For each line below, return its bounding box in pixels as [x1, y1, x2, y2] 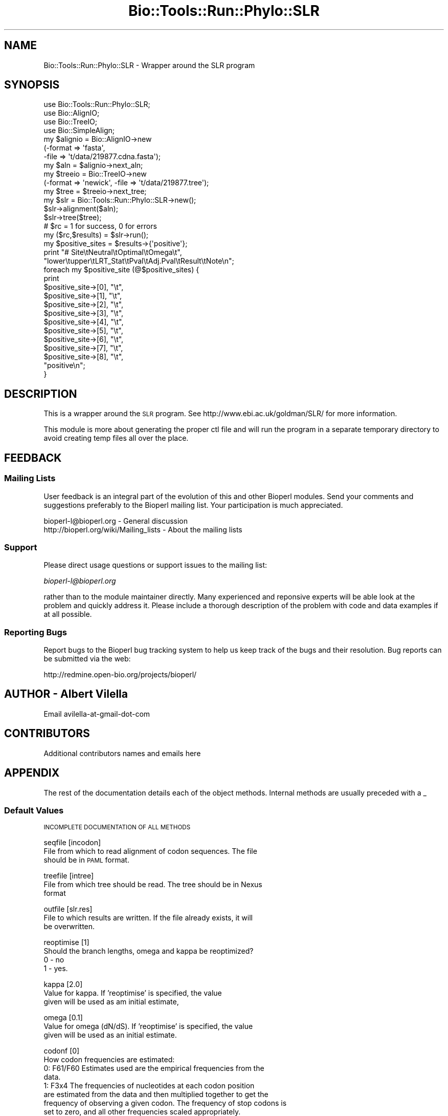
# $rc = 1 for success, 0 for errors [43, 222, 157, 231]
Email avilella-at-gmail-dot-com [43, 709, 150, 718]
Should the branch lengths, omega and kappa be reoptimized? [43, 947, 254, 956]
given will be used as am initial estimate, [43, 997, 179, 1006]
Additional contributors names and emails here [43, 748, 201, 758]
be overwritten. [43, 922, 95, 931]
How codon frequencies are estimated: [43, 1055, 175, 1064]
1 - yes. [43, 964, 68, 973]
